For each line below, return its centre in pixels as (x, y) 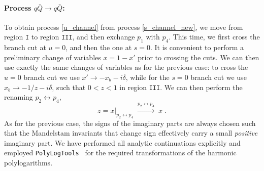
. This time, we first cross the (214, 37)
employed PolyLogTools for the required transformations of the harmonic (120, 153)
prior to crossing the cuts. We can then (199, 57)
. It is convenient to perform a (197, 47)
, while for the (147, 77)
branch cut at (25, 47)
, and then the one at (99, 47)
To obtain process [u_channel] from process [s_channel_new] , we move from (124, 27)
